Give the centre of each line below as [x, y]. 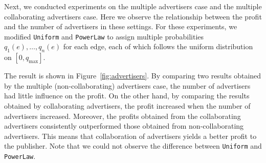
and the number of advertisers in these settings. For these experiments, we [121, 26]
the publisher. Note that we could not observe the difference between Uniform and [133, 146]
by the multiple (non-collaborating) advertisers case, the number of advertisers [127, 85]
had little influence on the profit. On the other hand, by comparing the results [127, 96]
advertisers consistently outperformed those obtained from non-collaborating [124, 126]
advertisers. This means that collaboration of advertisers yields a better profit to [130, 136]
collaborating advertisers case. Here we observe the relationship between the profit [133, 16]
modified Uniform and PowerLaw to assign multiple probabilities [104, 36]
